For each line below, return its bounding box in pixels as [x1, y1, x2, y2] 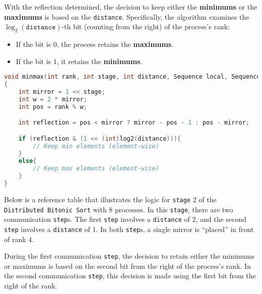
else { [18, 157, 37, 165]
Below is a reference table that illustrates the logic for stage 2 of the [4, 194, 217, 204]
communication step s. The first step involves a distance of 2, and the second [4, 214, 246, 224]
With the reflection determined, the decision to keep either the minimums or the [4, 2, 257, 12]
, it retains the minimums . [56, 55, 143, 66]
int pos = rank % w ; [18, 103, 87, 110]
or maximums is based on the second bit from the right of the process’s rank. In [4, 260, 251, 271]
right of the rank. [4, 280, 57, 291]
